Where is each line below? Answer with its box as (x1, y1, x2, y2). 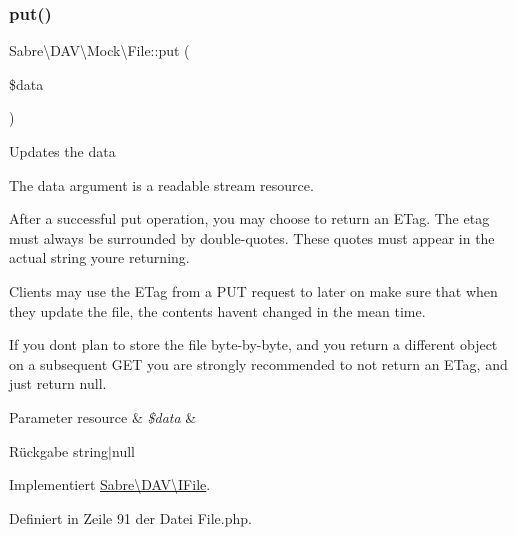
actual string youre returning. (9, 247, 190, 268)
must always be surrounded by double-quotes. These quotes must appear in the (9, 227, 495, 248)
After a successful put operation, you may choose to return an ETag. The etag (9, 208, 490, 229)
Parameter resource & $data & (9, 406, 197, 427)
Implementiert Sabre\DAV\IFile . (9, 474, 211, 495)
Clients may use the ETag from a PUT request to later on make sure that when (9, 280, 498, 301)
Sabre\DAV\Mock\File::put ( (9, 40, 190, 61)
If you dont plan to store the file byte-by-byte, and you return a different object (9, 334, 498, 355)
